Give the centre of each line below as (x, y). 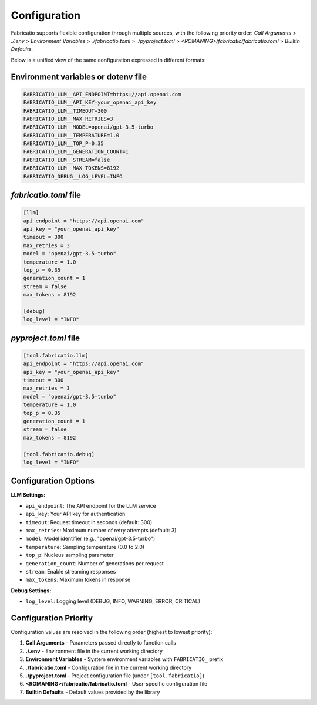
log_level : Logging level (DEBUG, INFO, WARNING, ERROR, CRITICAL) (113, 601)
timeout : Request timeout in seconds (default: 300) (89, 522)
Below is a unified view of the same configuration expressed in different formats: (108, 60)
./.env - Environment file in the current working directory (94, 651)
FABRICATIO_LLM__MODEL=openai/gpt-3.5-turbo (88, 127)
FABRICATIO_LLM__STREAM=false (67, 160)
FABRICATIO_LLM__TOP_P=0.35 (63, 144)
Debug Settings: (31, 591)
